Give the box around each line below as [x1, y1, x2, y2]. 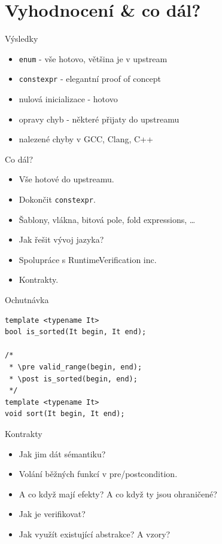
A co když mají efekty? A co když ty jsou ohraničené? [19, 487, 217, 500]
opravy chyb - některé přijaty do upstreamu [19, 112, 180, 125]
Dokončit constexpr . [19, 193, 96, 205]
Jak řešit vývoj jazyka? [19, 233, 104, 246]
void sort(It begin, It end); [5, 409, 125, 418]
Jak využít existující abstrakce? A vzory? [19, 527, 171, 540]
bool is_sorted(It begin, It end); [5, 328, 147, 337]
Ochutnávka [5, 294, 49, 306]
